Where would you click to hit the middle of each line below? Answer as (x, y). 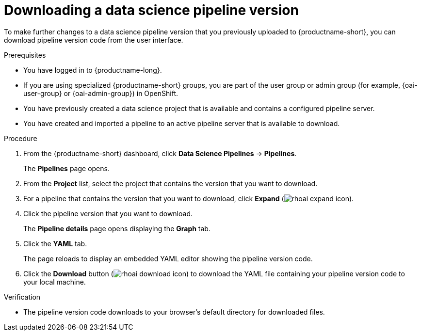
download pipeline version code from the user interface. (94, 40)
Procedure (21, 138)
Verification (22, 297)
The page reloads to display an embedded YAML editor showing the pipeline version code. (168, 258)
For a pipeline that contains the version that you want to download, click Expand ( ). (189, 198)
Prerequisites (25, 55)
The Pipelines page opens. (66, 168)
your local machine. (55, 282)
